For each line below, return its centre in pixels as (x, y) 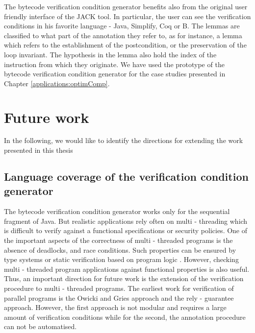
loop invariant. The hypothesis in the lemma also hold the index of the (110, 54)
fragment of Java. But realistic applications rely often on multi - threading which (126, 221)
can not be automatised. (40, 326)
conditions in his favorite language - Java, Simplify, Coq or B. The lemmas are (122, 26)
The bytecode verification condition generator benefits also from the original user (126, 6)
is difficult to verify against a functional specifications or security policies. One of (126, 230)
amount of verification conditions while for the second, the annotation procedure (125, 317)
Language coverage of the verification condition (126, 177)
